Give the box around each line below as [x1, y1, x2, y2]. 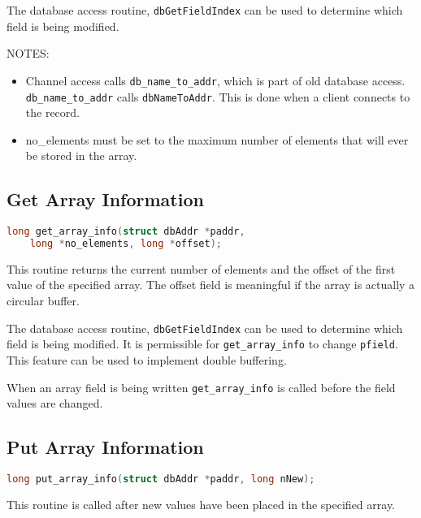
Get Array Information [7, 187, 204, 212]
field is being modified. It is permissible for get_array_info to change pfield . [7, 335, 398, 352]
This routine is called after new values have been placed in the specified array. [7, 495, 396, 512]
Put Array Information [7, 434, 204, 460]
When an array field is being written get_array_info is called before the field [7, 378, 396, 395]
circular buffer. [7, 292, 80, 309]
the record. [25, 104, 80, 121]
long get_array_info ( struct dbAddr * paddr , [7, 226, 245, 238]
